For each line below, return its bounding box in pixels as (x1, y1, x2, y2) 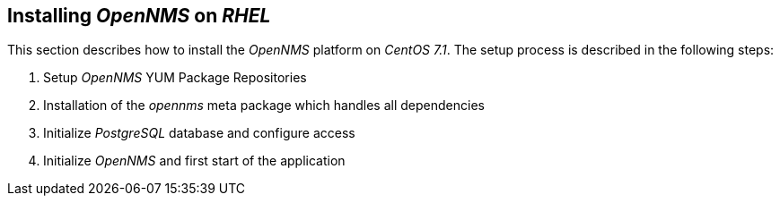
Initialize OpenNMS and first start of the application (43, 153, 346, 169)
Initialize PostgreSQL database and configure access (43, 125, 355, 141)
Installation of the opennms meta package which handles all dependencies (43, 97, 485, 114)
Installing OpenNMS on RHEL (7, 4, 271, 27)
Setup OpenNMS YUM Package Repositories (43, 70, 307, 86)
